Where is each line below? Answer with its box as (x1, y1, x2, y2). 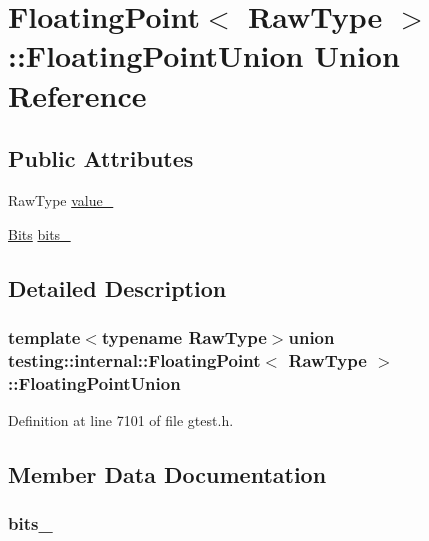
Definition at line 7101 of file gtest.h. (8, 409, 234, 430)
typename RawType (101, 324, 267, 349)
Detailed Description (8, 272, 227, 303)
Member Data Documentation (8, 458, 327, 489)
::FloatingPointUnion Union (8, 35, 400, 76)
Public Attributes (8, 143, 194, 174)
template (8, 324, 81, 349)
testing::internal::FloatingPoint (8, 347, 261, 372)
